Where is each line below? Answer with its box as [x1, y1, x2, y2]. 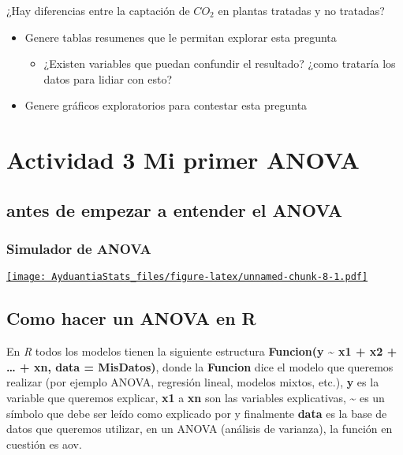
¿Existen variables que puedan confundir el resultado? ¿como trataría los [43, 55, 396, 72]
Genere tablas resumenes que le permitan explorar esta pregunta [24, 28, 337, 45]
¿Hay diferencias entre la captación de [6, 2, 190, 18]
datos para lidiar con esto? [43, 70, 172, 87]
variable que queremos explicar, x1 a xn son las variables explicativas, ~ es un [6, 389, 385, 405]
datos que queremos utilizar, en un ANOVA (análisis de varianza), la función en [6, 420, 393, 437]
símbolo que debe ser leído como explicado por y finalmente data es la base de [6, 405, 387, 421]
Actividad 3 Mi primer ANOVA [6, 144, 360, 176]
